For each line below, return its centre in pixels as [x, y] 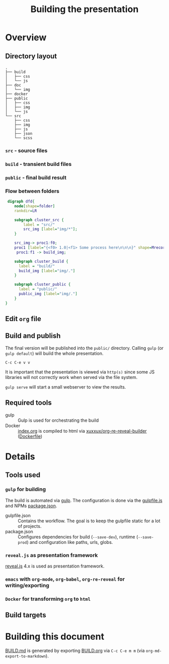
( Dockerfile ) [30, 436]
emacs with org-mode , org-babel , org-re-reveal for [65, 579]
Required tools [28, 403]
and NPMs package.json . [31, 506]
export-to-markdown [26, 656]
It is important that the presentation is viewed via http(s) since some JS [80, 372]
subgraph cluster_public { [43, 284]
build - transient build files [38, 164]
